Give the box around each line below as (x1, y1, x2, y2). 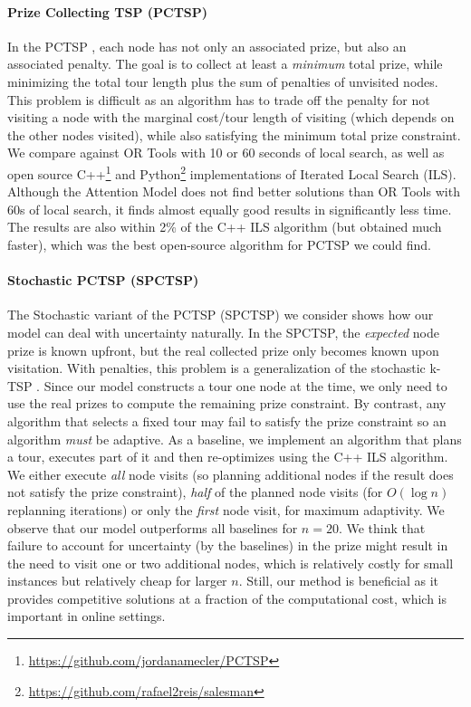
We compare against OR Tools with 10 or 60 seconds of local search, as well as (7, 143, 445, 162)
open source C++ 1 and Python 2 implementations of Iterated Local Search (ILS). (7, 161, 457, 183)
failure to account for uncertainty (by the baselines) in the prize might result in (7, 536, 448, 555)
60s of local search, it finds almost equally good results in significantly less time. (7, 199, 452, 218)
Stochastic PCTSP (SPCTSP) (7, 271, 199, 290)
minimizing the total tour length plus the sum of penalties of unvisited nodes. (7, 72, 438, 91)
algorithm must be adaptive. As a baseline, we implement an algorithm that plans (7, 429, 462, 448)
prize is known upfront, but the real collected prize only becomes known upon (7, 340, 439, 359)
